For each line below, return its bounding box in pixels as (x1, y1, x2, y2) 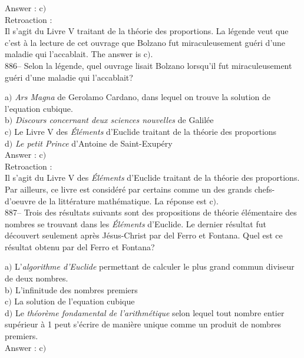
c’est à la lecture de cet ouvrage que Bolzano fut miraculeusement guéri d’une (5, 36, 286, 48)
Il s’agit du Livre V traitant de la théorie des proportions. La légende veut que (5, 25, 289, 37)
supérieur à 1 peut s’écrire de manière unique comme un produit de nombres (5, 318, 282, 330)
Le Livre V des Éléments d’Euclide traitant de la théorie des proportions (14, 125, 277, 137)
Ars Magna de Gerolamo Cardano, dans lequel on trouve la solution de (15, 91, 270, 103)
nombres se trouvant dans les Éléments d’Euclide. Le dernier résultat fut (5, 217, 266, 230)
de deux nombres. (5, 272, 68, 284)
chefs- (254, 183, 275, 195)
